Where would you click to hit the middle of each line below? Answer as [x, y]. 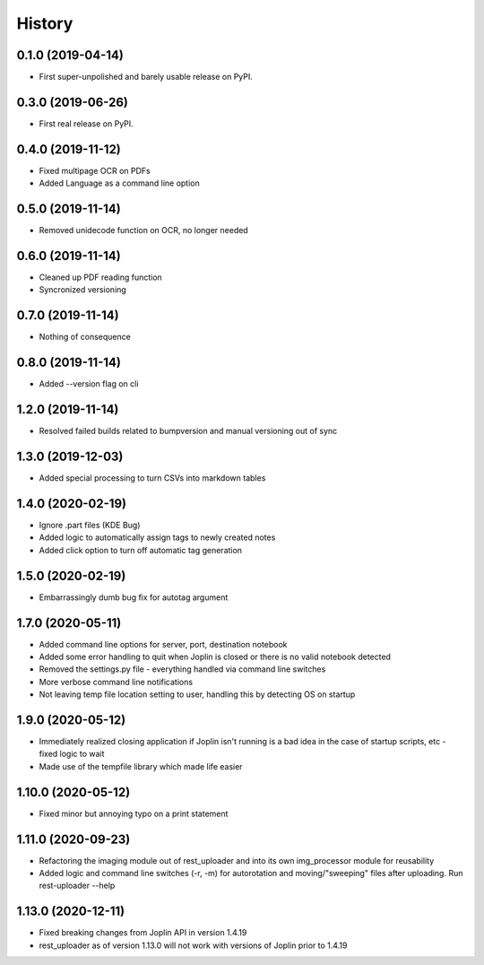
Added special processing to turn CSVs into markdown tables [152, 478]
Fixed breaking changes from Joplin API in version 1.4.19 [143, 933]
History [45, 23]
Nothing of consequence [85, 337]
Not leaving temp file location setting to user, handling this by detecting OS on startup [197, 694]
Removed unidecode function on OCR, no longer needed [143, 230]
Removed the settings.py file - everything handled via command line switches [182, 669]
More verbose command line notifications [116, 682]
